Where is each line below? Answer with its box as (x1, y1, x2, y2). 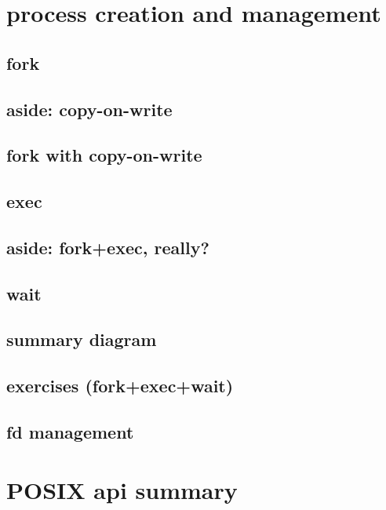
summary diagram (6, 327, 157, 352)
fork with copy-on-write (6, 143, 202, 167)
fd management (6, 420, 134, 444)
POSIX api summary (6, 473, 238, 505)
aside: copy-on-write (6, 97, 173, 121)
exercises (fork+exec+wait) (6, 373, 234, 398)
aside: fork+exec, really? (6, 235, 209, 259)
